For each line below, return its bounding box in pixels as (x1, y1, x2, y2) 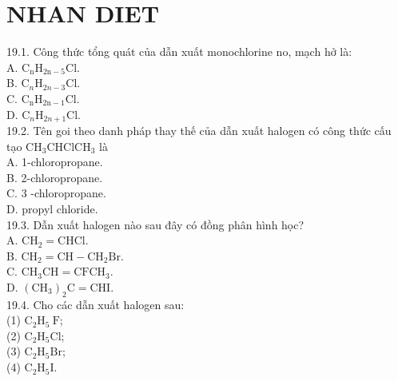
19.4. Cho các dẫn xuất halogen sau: (6, 296, 185, 312)
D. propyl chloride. (6, 200, 98, 216)
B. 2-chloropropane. (6, 169, 103, 185)
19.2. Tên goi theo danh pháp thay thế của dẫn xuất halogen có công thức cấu (6, 121, 392, 138)
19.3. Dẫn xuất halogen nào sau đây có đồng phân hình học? (6, 216, 304, 232)
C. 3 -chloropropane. (6, 185, 106, 201)
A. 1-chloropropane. (6, 153, 103, 170)
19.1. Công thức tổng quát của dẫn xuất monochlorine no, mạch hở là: (6, 43, 352, 60)
